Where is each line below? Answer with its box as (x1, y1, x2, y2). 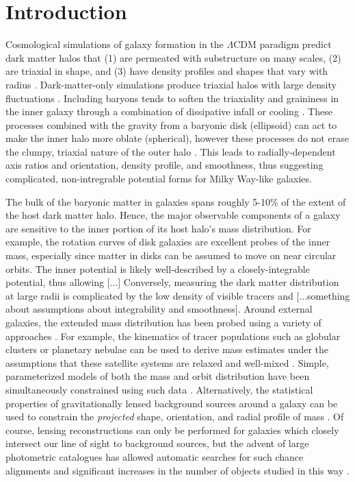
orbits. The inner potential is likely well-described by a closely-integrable (5, 261, 310, 276)
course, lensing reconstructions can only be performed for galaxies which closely (5, 422, 339, 437)
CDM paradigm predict (233, 37, 332, 51)
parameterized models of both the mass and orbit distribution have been (5, 369, 310, 383)
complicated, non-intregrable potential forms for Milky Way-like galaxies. (5, 171, 312, 186)
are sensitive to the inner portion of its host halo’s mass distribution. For (5, 221, 311, 235)
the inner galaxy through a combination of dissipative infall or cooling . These (5, 104, 332, 119)
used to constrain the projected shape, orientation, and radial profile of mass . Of (5, 409, 344, 424)
